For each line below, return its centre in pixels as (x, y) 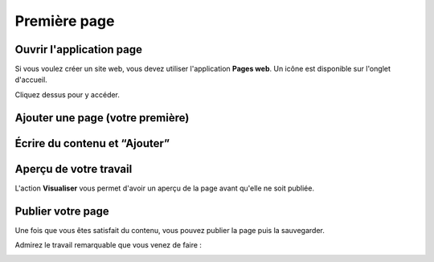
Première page (65, 21)
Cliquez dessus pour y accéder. (68, 94)
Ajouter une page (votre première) (102, 118)
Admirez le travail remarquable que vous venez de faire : (108, 245)
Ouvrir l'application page (79, 49)
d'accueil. (31, 80)
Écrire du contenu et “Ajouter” (92, 143)
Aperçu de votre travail (74, 169)
